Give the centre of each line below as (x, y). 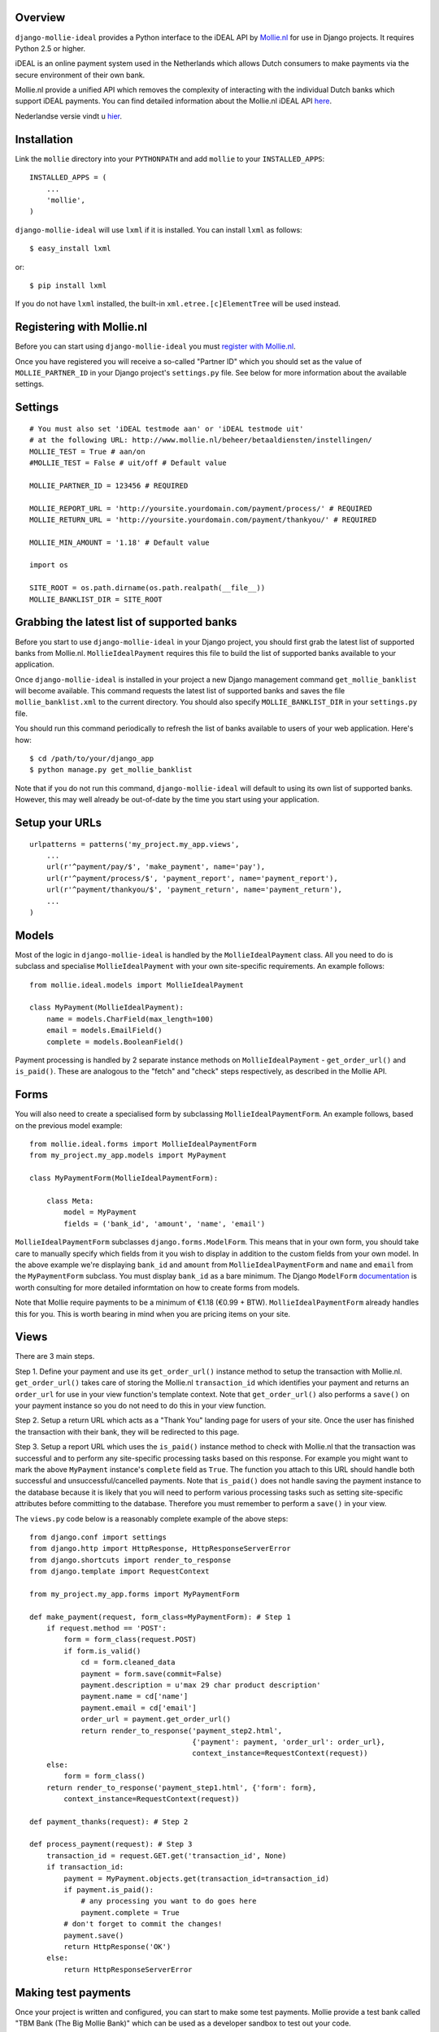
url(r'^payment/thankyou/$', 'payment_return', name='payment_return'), (194, 890)
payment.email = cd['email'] (139, 1708)
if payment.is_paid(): (109, 1890)
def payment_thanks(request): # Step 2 (109, 1821)
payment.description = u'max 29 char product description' (201, 1685)
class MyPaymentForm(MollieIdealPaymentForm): (124, 1178)
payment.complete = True (130, 1913)
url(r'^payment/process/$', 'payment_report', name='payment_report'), (192, 878)
